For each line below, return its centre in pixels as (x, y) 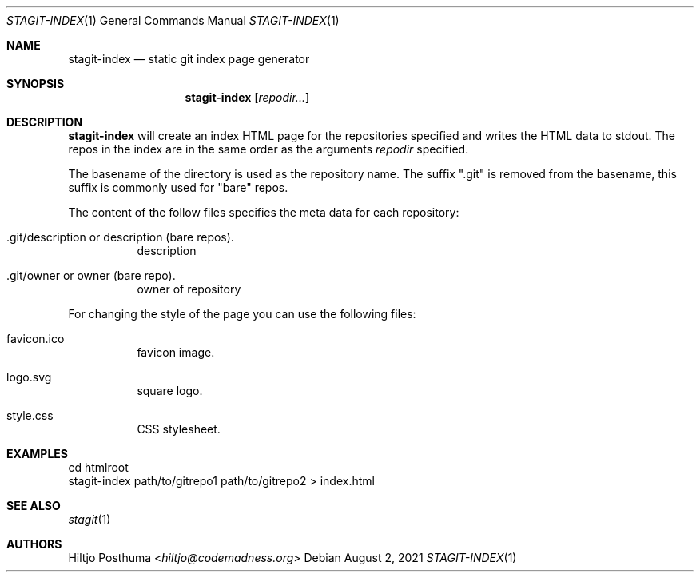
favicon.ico (36, 339)
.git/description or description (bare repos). (120, 237)
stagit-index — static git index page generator (189, 59)
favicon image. (176, 352)
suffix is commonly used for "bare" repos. (178, 187)
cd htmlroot (98, 467)
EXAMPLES (37, 454)
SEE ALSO (34, 506)
